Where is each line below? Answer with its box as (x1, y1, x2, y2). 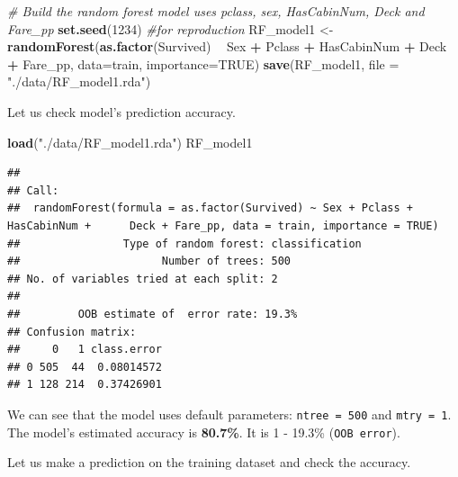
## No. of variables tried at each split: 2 (7, 272, 278, 285)
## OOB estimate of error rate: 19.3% (7, 307, 298, 320)
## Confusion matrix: (7, 325, 137, 338)
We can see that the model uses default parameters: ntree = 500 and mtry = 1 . (7, 404, 452, 423)
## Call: (7, 184, 59, 197)
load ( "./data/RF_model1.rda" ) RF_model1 (7, 132, 253, 151)
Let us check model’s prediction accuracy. (7, 102, 236, 121)
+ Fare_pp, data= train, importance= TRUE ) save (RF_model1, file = (7, 54, 400, 73)
